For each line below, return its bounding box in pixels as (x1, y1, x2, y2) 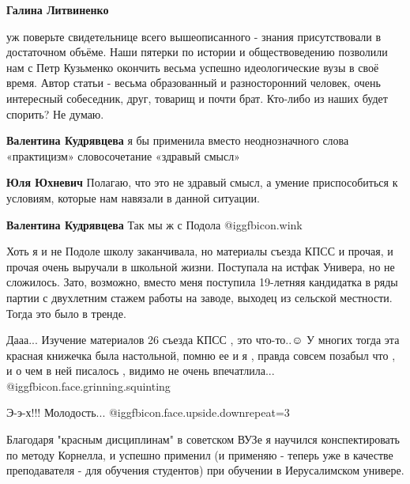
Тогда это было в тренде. (6, 304, 126, 321)
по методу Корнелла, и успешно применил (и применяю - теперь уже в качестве (6, 446, 393, 463)
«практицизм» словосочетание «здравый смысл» (6, 147, 240, 164)
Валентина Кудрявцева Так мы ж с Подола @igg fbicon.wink (6, 216, 303, 233)
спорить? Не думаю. (6, 105, 104, 122)
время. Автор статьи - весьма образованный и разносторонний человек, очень (6, 74, 381, 91)
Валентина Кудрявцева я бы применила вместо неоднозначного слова (6, 132, 349, 149)
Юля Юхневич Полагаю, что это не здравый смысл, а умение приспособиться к (6, 174, 398, 191)
